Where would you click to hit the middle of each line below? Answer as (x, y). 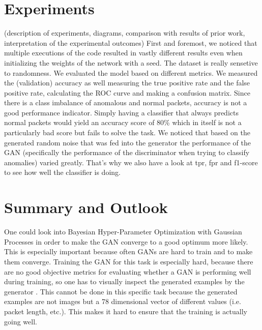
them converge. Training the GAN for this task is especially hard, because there (129, 261)
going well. (21, 321)
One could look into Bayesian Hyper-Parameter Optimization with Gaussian (123, 232)
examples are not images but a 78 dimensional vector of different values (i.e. (123, 301)
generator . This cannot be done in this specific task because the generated (121, 291)
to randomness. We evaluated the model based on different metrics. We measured (131, 72)
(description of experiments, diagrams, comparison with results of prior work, (125, 33)
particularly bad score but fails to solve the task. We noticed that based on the (127, 132)
